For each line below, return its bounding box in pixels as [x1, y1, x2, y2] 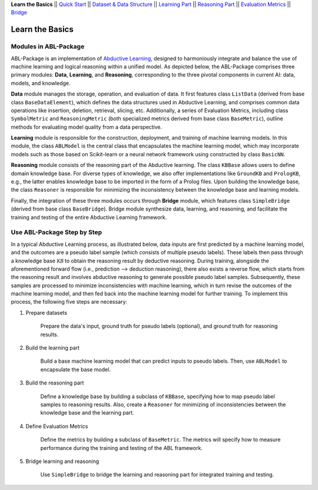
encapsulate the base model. [40, 366, 111, 373]
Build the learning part [25, 344, 79, 351]
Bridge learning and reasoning [25, 458, 100, 465]
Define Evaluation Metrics [25, 422, 88, 430]
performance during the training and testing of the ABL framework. [40, 444, 203, 451]
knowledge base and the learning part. [40, 409, 135, 416]
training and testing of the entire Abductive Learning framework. [11, 213, 167, 221]
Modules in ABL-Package [11, 42, 85, 51]
